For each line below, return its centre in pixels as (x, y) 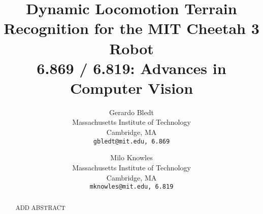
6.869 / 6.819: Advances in (131, 68)
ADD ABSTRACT (40, 207)
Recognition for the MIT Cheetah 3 (131, 28)
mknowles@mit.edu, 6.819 (131, 187)
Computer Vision (131, 87)
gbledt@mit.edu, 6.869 (131, 141)
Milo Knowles (131, 157)
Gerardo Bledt (131, 112)
